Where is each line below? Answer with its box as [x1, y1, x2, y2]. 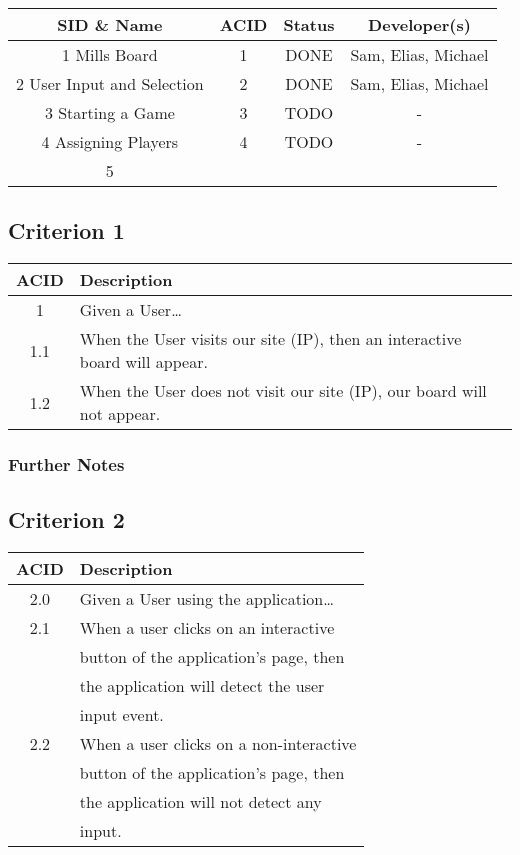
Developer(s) [368, 13, 471, 36]
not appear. [79, 402, 161, 426]
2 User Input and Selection [16, 72, 204, 95]
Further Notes [8, 452, 125, 477]
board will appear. [79, 350, 208, 374]
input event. [79, 703, 164, 727]
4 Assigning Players [41, 130, 179, 153]
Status [283, 13, 335, 36]
